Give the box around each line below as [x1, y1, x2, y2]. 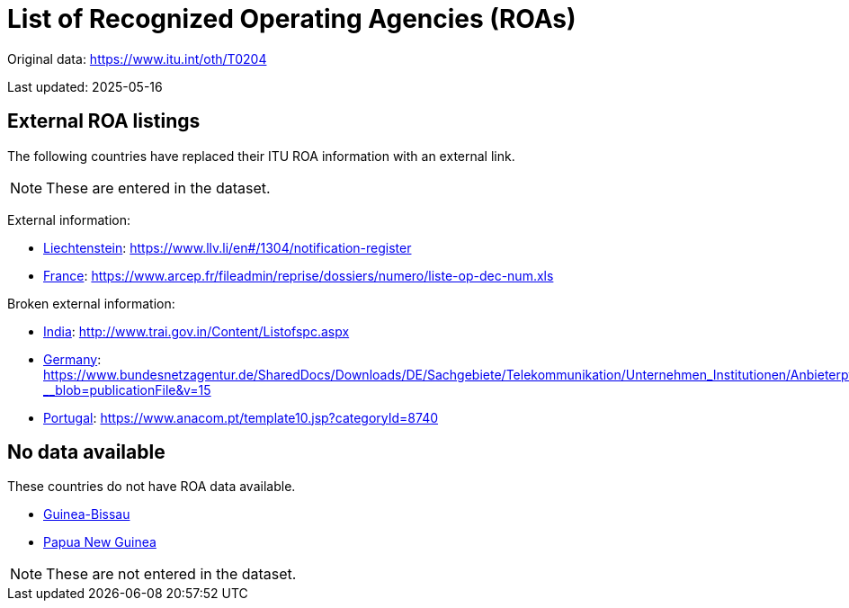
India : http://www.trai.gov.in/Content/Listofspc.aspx [43, 323, 350, 339]
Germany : [43, 351, 102, 367]
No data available [7, 441, 165, 464]
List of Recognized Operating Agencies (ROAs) [7, 4, 576, 34]
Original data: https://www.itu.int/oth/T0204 [7, 50, 267, 67]
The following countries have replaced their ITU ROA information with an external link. [7, 148, 515, 164]
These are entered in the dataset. [46, 178, 271, 197]
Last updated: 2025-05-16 [7, 78, 163, 94]
